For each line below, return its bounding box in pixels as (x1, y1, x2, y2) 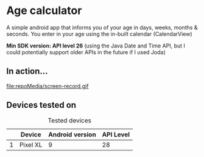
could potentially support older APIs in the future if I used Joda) (6, 48, 166, 55)
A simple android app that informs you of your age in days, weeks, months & (6, 24, 198, 31)
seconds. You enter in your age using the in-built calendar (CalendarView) (6, 30, 193, 37)
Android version (48, 130, 96, 139)
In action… (6, 66, 48, 77)
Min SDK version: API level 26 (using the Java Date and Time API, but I (6, 42, 186, 49)
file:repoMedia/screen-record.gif (6, 82, 89, 89)
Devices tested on (6, 100, 77, 110)
